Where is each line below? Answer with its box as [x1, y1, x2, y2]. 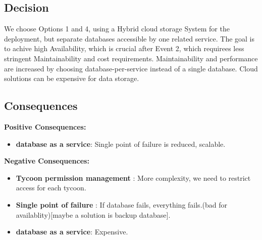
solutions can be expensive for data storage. [4, 73, 139, 84]
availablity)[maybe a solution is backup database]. [16, 209, 171, 220]
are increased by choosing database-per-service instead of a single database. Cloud [4, 63, 258, 73]
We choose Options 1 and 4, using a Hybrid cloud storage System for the [4, 23, 230, 34]
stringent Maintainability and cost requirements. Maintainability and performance [4, 53, 258, 63]
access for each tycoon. [16, 182, 86, 193]
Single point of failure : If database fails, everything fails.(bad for [16, 199, 227, 210]
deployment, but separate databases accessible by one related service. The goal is [4, 33, 255, 44]
